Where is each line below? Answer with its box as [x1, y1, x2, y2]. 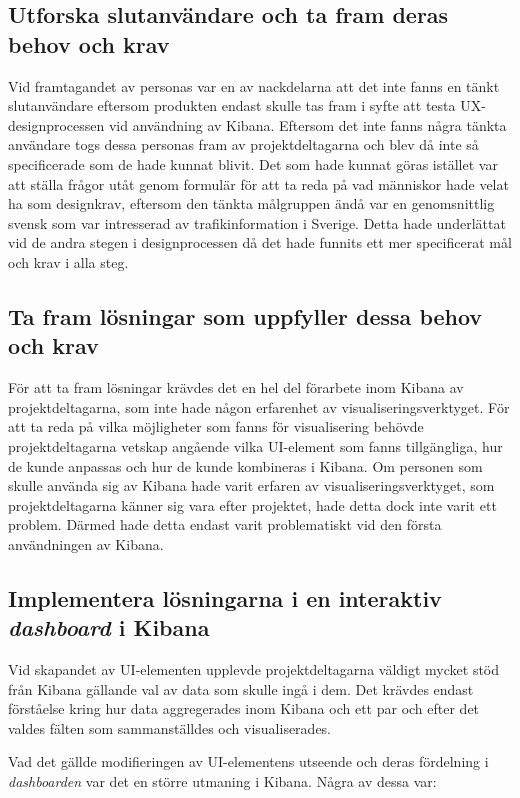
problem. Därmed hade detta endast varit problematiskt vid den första [8, 514, 442, 535]
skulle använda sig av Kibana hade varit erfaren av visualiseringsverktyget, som [8, 475, 495, 496]
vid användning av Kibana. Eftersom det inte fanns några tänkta [108, 114, 507, 135]
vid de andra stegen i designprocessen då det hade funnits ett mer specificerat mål [8, 232, 512, 253]
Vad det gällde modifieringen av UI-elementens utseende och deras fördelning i [8, 751, 489, 772]
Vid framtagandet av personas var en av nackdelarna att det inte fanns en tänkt [8, 75, 500, 96]
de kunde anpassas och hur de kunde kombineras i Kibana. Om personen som [8, 455, 483, 476]
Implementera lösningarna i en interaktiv [8, 582, 442, 613]
